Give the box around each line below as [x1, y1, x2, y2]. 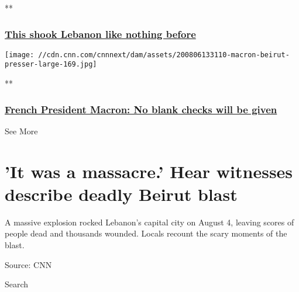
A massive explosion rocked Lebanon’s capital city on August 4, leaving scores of [5, 215, 294, 228]
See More [5, 124, 38, 137]
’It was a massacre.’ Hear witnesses [5, 159, 293, 183]
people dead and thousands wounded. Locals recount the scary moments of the [5, 227, 287, 239]
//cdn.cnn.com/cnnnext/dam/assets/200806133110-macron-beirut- [38, 50, 290, 59]
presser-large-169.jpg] [5, 60, 97, 69]
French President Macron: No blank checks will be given [5, 102, 277, 116]
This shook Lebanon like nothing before [5, 26, 196, 41]
